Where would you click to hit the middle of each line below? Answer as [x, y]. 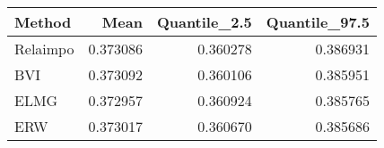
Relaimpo [44, 49]
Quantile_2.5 [204, 22]
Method [43, 22]
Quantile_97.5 [318, 22]
